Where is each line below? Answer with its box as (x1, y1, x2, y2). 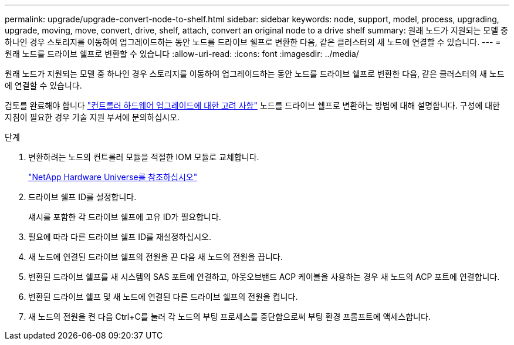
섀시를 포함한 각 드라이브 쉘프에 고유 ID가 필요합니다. (28, 212, 221, 222)
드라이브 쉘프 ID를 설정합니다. (28, 192, 137, 202)
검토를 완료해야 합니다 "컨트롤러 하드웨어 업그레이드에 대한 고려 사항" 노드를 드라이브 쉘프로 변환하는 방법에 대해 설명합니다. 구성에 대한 (5, 100, 500, 110)
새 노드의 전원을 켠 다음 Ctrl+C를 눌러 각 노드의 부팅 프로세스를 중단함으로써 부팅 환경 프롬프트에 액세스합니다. (28, 312, 431, 322)
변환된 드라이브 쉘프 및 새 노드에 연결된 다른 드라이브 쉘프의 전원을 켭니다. (28, 292, 298, 302)
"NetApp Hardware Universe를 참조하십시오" (28, 172, 198, 182)
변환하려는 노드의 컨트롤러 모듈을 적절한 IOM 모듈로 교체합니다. (28, 152, 259, 162)
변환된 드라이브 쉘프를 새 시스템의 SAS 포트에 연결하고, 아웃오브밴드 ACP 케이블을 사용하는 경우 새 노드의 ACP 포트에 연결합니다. (28, 272, 500, 282)
